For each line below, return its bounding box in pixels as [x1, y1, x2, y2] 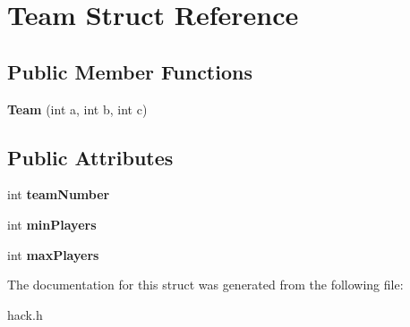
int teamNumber [7, 185, 110, 204]
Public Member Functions [7, 57, 252, 85]
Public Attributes [7, 143, 174, 171]
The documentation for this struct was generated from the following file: [7, 275, 404, 294]
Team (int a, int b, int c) [7, 99, 148, 118]
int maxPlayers [7, 245, 99, 264]
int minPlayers [7, 214, 97, 233]
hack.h [7, 305, 43, 323]
